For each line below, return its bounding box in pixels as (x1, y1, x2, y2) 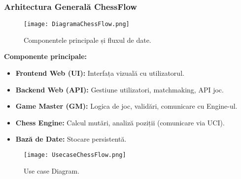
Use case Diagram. (24, 165, 80, 176)
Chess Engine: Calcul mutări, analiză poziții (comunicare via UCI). (15, 117, 225, 127)
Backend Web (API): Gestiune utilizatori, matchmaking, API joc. (15, 84, 224, 94)
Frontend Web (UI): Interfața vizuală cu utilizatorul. (15, 68, 184, 78)
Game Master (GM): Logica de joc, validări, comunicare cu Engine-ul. (15, 101, 238, 111)
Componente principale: (4, 51, 87, 61)
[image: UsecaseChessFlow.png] (24, 151, 126, 159)
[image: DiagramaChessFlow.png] (24, 21, 130, 28)
